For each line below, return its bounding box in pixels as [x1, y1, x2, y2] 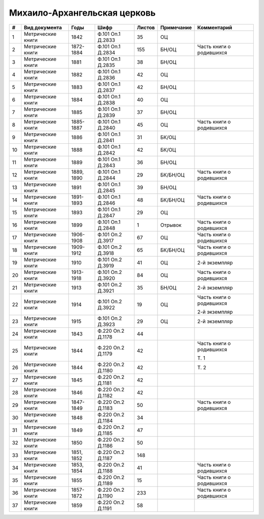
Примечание [160, 24, 192, 31]
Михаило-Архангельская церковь [9, 7, 156, 18]
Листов [137, 24, 155, 31]
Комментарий [197, 24, 232, 31]
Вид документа [23, 24, 62, 31]
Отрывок [160, 222, 182, 228]
